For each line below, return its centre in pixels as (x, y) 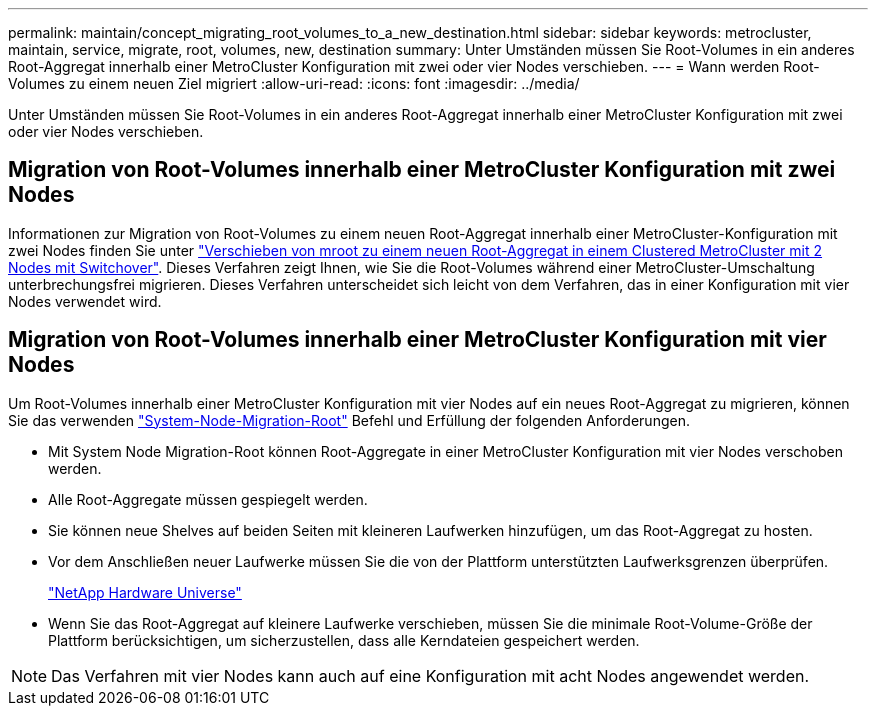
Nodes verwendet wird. (85, 301)
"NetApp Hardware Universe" (145, 592)
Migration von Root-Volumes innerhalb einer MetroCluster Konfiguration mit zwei (422, 170)
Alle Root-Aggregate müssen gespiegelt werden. (208, 499)
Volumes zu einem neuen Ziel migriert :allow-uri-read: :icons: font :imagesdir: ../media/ (294, 83)
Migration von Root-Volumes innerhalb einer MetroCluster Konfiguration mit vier (417, 340)
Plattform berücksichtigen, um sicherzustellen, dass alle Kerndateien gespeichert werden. (344, 640)
